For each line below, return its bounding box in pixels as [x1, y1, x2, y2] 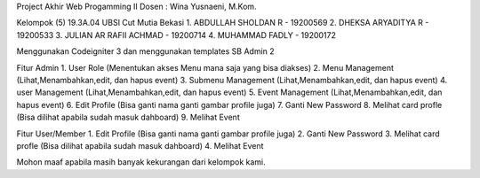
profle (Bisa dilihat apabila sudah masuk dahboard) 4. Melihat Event [16, 140, 264, 151]
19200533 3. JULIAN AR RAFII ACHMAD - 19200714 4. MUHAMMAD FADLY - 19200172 [16, 29, 337, 40]
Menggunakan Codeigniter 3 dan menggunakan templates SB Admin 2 [16, 46, 275, 57]
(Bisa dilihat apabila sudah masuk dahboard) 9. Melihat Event [16, 112, 240, 123]
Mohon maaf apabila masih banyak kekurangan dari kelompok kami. [16, 157, 266, 167]
